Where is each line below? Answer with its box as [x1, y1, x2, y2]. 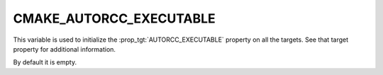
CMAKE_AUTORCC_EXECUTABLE [13, 11, 216, 26]
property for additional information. [13, 45, 116, 53]
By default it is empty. [13, 58, 77, 67]
